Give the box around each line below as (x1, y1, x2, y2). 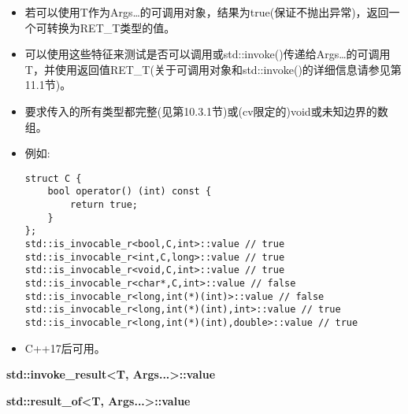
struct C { (24, 172, 82, 184)
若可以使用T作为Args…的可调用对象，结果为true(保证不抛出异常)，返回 (24, 4, 389, 20)
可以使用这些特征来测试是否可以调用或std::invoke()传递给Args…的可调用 (24, 46, 391, 62)
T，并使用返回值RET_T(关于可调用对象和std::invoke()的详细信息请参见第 (24, 61, 402, 77)
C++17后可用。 (24, 339, 106, 356)
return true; (70, 199, 138, 211)
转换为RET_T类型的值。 (46, 19, 176, 35)
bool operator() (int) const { (47, 186, 212, 198)
